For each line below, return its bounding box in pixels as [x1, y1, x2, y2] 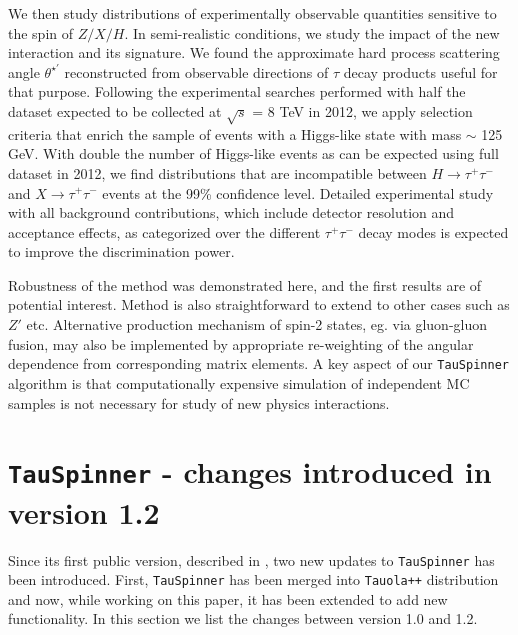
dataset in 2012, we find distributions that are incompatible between [8, 162, 427, 183]
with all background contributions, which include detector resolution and [8, 202, 455, 223]
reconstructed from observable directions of [64, 61, 329, 82]
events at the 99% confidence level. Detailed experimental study [102, 182, 494, 203]
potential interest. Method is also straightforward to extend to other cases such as [8, 294, 510, 315]
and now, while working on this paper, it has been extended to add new [8, 588, 448, 609]
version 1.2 [8, 491, 160, 532]
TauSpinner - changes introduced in [8, 451, 492, 492]
